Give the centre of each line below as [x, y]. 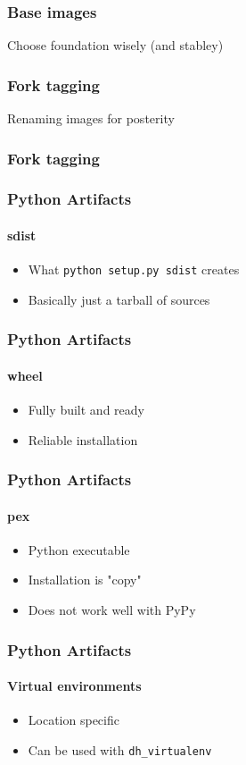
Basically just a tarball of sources [119, 299]
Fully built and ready [86, 409]
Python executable [79, 549]
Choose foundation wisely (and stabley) [115, 45]
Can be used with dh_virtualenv [120, 749]
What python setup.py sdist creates [134, 269]
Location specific [74, 720]
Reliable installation [83, 439]
